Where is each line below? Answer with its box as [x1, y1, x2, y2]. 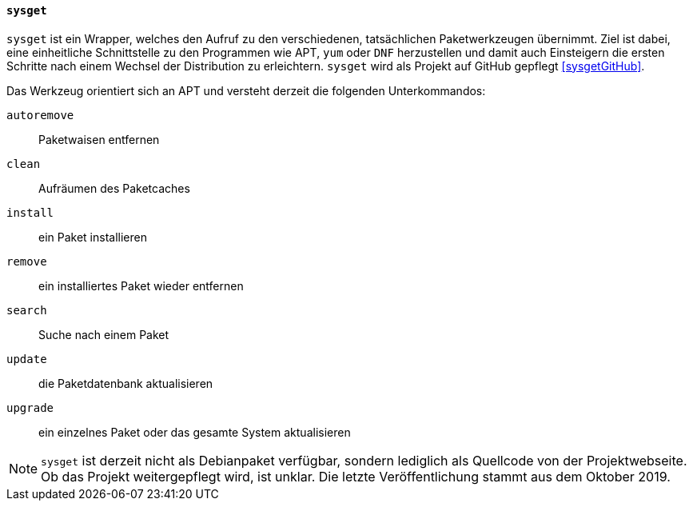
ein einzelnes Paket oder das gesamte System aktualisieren [38, 425, 351, 439]
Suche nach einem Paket [38, 327, 169, 341]
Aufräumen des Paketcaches [38, 181, 190, 195]
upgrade [6, 401, 54, 414]
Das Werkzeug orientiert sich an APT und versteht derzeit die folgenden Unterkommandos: [6, 83, 486, 98]
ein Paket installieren [38, 230, 147, 244]
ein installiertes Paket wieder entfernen [38, 278, 244, 293]
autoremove [6, 108, 74, 122]
